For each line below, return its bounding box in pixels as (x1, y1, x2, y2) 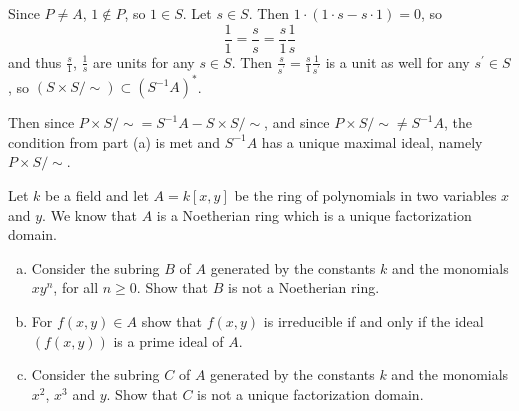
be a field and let (45, 185, 149, 206)
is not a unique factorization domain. (197, 383, 424, 404)
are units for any (93, 51, 195, 72)
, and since (264, 112, 330, 133)
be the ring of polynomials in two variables (234, 185, 497, 206)
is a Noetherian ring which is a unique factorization (156, 204, 472, 225)
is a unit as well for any (325, 51, 470, 72)
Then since (8, 112, 75, 133)
